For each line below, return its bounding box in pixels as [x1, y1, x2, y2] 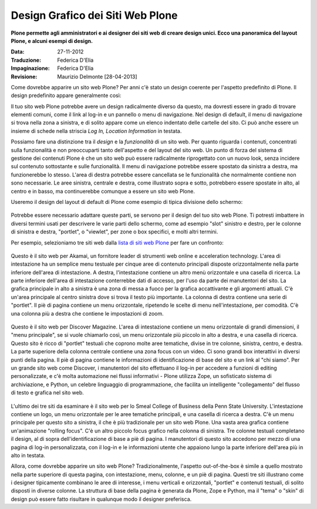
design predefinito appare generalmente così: [11, 92, 122, 99]
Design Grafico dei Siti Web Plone [11, 9, 178, 22]
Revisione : [11, 73, 38, 80]
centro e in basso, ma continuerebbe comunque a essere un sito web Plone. [11, 187, 195, 195]
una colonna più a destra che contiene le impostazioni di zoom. [11, 310, 164, 317]
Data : [11, 48, 25, 55]
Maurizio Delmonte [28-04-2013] [57, 73, 137, 80]
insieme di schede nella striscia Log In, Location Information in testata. [11, 127, 182, 135]
